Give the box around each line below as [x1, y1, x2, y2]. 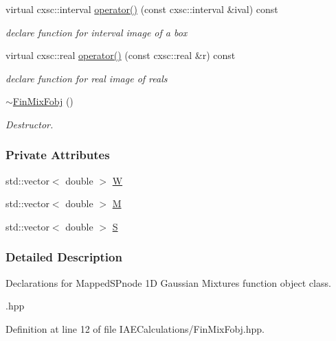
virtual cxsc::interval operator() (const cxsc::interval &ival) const [5, 2, 278, 16]
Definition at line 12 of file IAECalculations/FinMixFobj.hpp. [5, 321, 265, 336]
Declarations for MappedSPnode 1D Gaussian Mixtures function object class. [5, 275, 331, 290]
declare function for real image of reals [5, 71, 168, 85]
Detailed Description [5, 248, 122, 266]
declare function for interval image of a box [5, 25, 188, 39]
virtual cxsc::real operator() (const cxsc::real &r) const [5, 48, 236, 62]
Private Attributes [5, 146, 110, 163]
